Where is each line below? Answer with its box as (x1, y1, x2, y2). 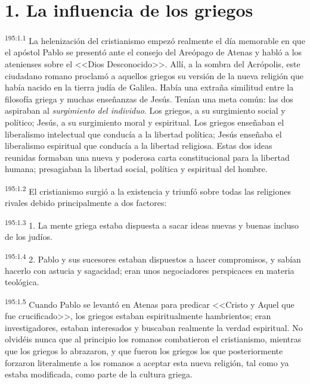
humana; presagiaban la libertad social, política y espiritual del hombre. (5, 163, 268, 175)
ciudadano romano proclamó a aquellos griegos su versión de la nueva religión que (5, 69, 304, 82)
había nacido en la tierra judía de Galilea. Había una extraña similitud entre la (5, 81, 294, 93)
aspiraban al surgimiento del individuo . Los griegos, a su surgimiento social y (5, 104, 286, 117)
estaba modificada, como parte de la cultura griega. (5, 368, 193, 380)
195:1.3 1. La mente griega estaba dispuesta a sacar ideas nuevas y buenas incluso (5, 217, 299, 231)
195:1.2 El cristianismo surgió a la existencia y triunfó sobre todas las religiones (5, 183, 291, 197)
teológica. (5, 276, 39, 288)
